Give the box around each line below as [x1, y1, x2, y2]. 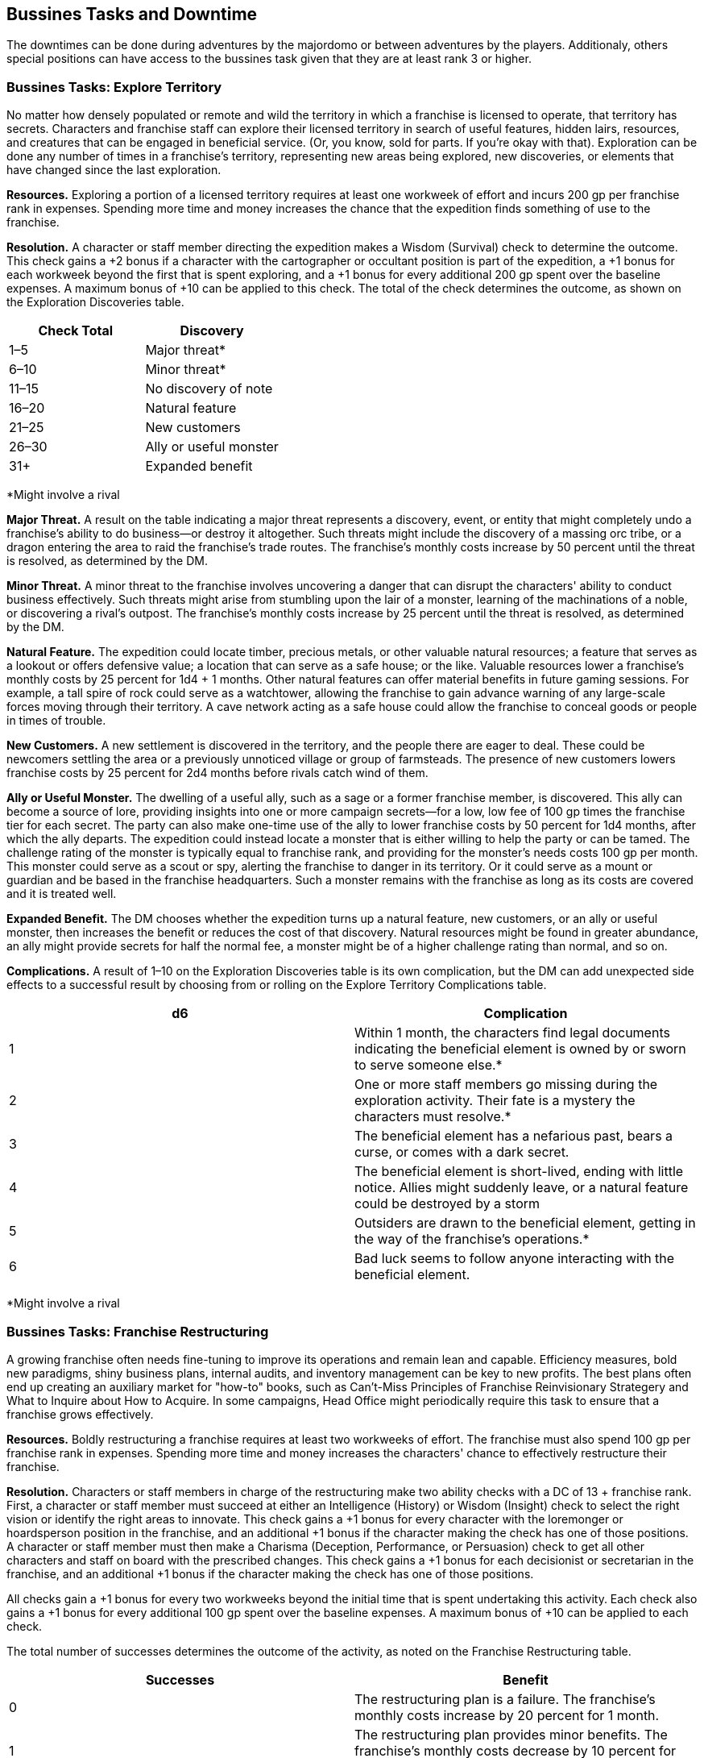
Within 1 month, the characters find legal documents [354, 1024, 670, 1041]
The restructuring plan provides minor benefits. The [354, 1726, 668, 1743]
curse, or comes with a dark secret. [354, 1144, 569, 1161]
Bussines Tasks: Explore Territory [6, 78, 222, 95]
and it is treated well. [6, 887, 117, 901]
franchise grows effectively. [6, 1407, 154, 1421]
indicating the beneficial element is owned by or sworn [354, 1041, 686, 1058]
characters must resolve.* [354, 1108, 511, 1125]
